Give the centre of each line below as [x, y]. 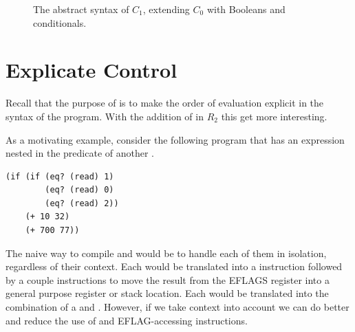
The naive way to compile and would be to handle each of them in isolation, [166, 253]
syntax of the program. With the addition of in [105, 116]
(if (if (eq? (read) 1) [60, 176]
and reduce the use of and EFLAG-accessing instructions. [127, 320]
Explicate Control [92, 70]
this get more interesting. [274, 116]
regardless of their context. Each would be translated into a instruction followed [174, 266]
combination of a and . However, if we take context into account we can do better [177, 307]
